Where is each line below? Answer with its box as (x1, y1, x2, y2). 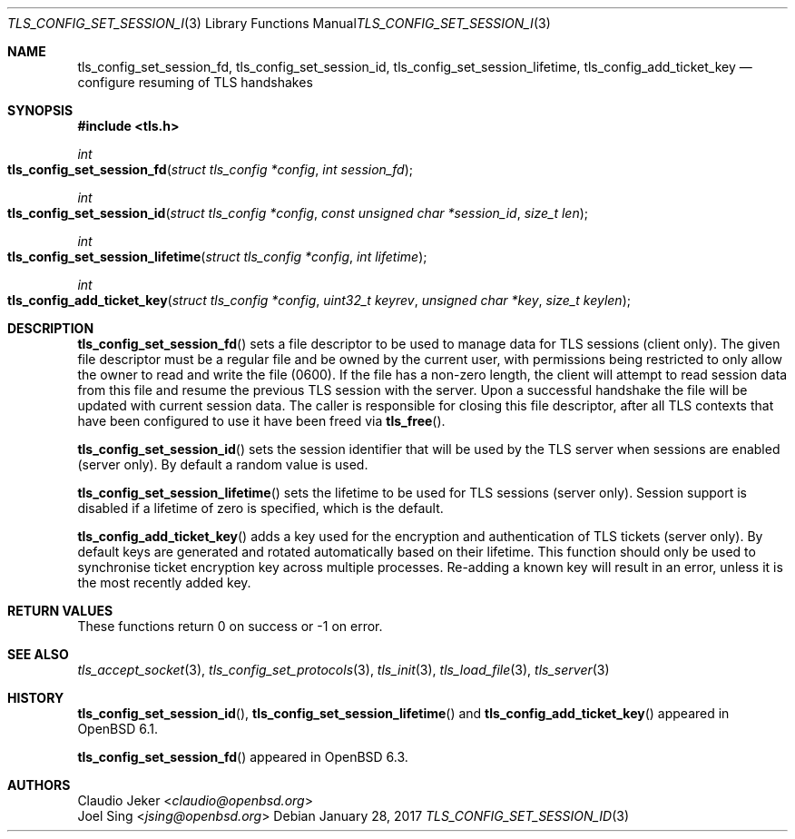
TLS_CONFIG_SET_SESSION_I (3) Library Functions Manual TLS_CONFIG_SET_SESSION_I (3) (7, 15, 551, 31)
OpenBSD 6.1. (77, 721, 159, 736)
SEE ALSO (7, 647, 69, 662)
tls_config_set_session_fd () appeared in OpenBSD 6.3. (77, 749, 408, 765)
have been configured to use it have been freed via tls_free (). (77, 413, 446, 429)
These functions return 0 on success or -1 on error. (77, 618, 383, 634)
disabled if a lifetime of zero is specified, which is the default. (77, 500, 444, 516)
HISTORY (7, 690, 64, 706)
